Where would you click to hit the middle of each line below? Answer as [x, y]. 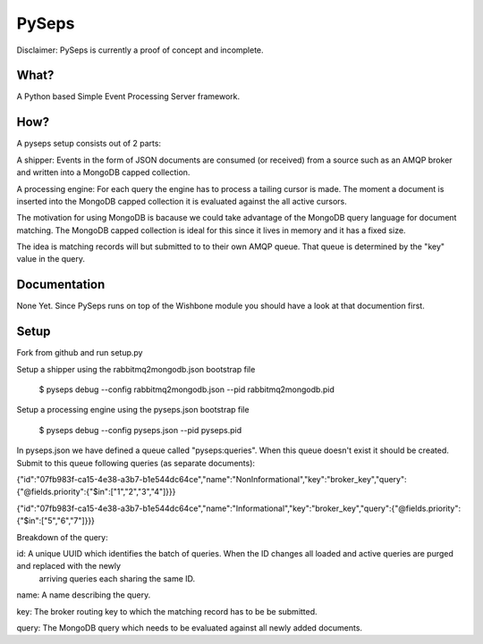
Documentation [61, 284]
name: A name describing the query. [84, 595]
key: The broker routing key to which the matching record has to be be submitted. [167, 611]
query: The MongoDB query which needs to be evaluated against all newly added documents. [189, 627]
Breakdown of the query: [62, 537]
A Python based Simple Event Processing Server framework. [128, 96]
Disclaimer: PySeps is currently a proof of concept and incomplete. [140, 50]
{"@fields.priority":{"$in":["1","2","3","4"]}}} [96, 492]
